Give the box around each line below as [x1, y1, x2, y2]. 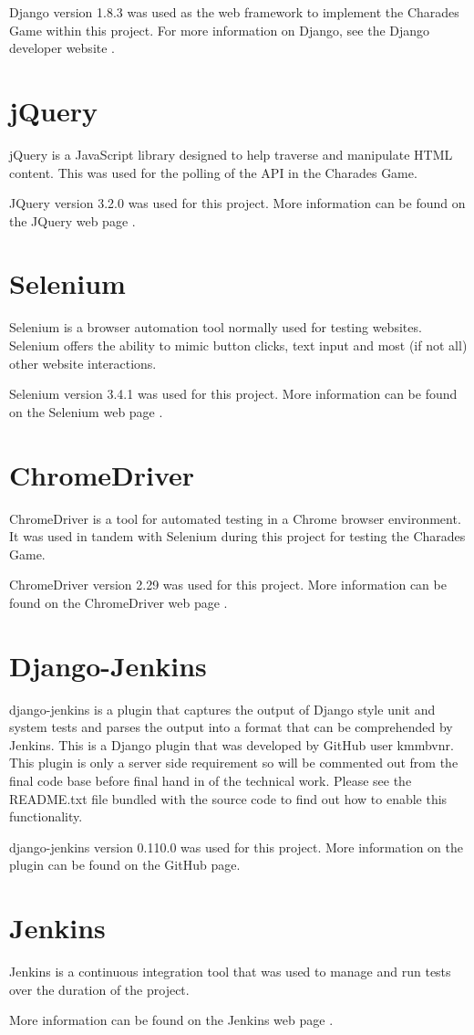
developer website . [9, 38, 116, 57]
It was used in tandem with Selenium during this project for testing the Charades [9, 527, 466, 546]
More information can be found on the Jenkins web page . [9, 1010, 334, 1030]
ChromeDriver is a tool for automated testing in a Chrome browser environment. [9, 508, 461, 528]
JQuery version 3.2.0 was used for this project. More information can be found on [9, 193, 466, 213]
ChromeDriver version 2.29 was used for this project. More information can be [9, 575, 447, 594]
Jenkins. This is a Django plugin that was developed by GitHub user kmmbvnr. [9, 735, 454, 754]
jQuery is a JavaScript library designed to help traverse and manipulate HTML [9, 144, 453, 163]
